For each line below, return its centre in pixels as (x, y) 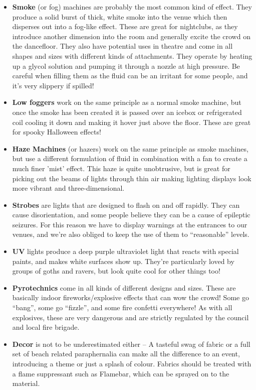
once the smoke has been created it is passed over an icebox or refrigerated (127, 112)
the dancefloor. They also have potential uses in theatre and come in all (122, 46)
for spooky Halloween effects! (57, 132)
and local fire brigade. (46, 327)
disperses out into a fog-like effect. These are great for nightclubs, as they (125, 26)
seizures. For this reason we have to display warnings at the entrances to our (130, 224)
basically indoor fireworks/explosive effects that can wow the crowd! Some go (131, 297)
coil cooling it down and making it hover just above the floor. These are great (132, 122)
